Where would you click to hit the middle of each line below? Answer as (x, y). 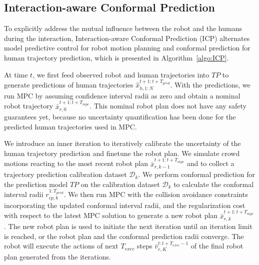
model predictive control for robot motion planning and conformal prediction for (127, 48)
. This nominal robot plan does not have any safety (168, 106)
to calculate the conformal (214, 184)
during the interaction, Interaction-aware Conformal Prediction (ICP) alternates (127, 38)
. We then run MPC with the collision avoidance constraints (156, 194)
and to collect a (210, 163)
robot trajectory (29, 106)
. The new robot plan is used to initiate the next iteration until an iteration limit (128, 226)
